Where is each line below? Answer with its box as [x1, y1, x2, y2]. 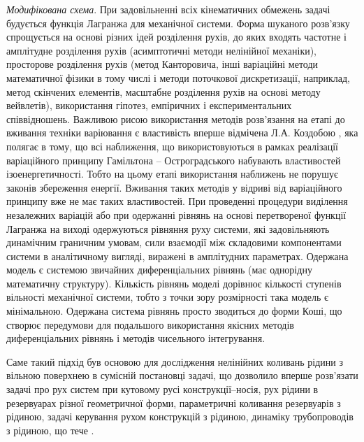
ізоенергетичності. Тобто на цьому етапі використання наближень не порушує [6, 166, 338, 181]
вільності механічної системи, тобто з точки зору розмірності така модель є [6, 290, 329, 304]
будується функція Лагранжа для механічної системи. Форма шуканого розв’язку [6, 15, 350, 30]
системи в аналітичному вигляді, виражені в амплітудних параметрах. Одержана [6, 248, 349, 263]
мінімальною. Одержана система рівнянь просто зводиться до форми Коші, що [6, 304, 342, 318]
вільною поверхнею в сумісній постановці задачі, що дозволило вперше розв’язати [6, 368, 358, 383]
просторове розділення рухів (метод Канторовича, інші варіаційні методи [6, 57, 319, 71]
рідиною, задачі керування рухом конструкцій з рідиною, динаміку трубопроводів [6, 409, 354, 424]
